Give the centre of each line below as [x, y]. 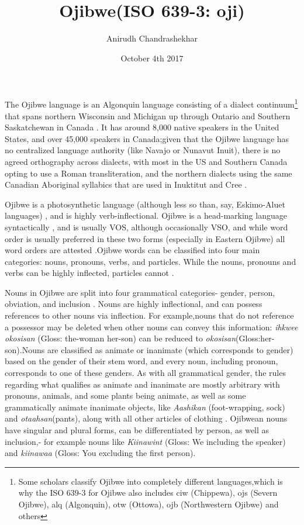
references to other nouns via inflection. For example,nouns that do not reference [149, 315]
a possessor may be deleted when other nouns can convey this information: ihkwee [151, 327]
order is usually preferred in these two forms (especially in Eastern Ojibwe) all [145, 238]
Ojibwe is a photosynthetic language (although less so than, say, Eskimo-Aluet [145, 204]
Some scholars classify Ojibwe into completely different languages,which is [151, 481]
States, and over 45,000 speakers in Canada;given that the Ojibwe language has [147, 138]
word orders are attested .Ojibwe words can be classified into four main [132, 250]
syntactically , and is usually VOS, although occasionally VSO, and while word [146, 227]
